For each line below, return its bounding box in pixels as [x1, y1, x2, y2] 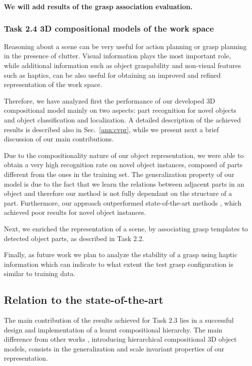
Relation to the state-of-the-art [4, 292, 164, 307]
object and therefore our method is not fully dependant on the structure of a [4, 188, 232, 198]
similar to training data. [4, 268, 76, 279]
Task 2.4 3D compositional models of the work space [4, 22, 214, 34]
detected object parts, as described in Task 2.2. [4, 233, 144, 243]
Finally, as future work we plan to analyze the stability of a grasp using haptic [4, 249, 237, 260]
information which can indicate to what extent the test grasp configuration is [4, 259, 234, 269]
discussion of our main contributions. [4, 134, 114, 144]
